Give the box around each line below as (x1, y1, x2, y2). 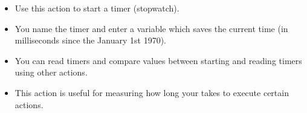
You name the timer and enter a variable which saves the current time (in (15, 22, 288, 34)
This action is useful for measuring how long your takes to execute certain (15, 86, 289, 98)
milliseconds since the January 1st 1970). (15, 34, 166, 47)
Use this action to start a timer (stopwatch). (15, 2, 179, 14)
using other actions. (15, 66, 88, 79)
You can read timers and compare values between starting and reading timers (15, 54, 302, 66)
